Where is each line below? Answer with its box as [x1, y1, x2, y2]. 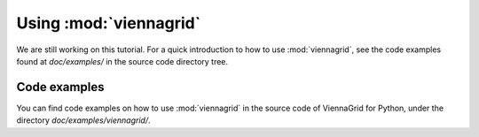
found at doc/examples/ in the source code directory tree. [16, 56, 229, 66]
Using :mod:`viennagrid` [16, 13, 201, 33]
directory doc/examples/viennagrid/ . [16, 115, 151, 126]
